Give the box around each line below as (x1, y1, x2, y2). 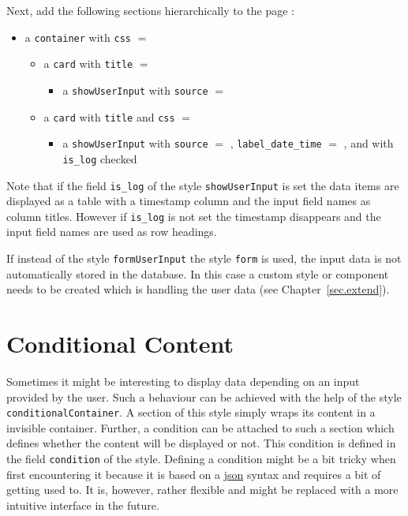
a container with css (24, 28, 131, 45)
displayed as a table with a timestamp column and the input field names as (6, 193, 371, 209)
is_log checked (62, 150, 137, 166)
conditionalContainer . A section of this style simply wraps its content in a (6, 404, 376, 421)
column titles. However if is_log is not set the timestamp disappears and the (6, 208, 381, 224)
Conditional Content (6, 327, 234, 360)
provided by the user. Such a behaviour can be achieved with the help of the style (6, 388, 402, 405)
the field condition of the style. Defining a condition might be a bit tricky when (6, 451, 396, 467)
